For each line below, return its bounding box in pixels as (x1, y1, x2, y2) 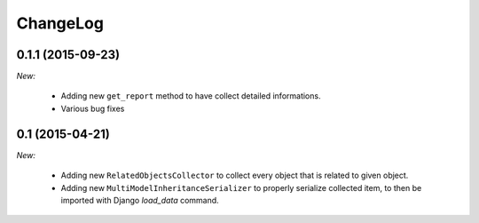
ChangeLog (16, 13, 104, 33)
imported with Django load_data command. (60, 195, 219, 205)
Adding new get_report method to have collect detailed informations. (60, 91, 321, 101)
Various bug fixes (60, 103, 125, 114)
